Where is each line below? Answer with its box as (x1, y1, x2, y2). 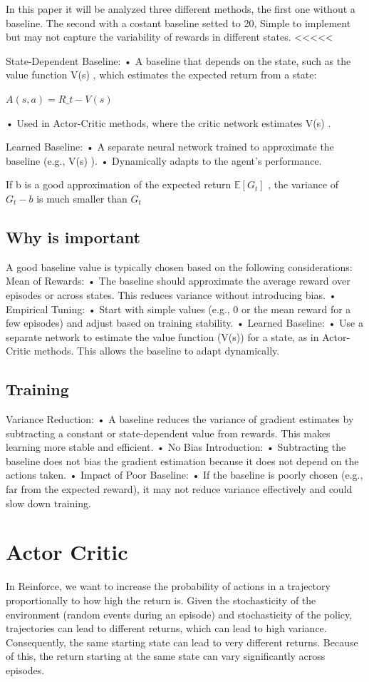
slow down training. (6, 495, 91, 510)
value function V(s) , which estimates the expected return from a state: (6, 67, 317, 82)
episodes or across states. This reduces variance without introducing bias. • (6, 287, 337, 302)
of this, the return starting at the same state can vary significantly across (6, 648, 326, 663)
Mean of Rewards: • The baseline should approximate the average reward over (6, 273, 350, 288)
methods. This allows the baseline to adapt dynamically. (33, 343, 280, 358)
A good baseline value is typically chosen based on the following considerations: (6, 259, 353, 274)
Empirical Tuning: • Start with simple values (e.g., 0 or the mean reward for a (6, 301, 351, 316)
